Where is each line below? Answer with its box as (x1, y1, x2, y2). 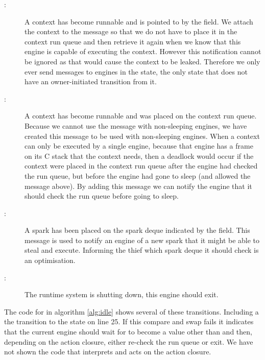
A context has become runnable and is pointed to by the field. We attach (25, 16, 253, 27)
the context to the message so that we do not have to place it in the (25, 26, 237, 37)
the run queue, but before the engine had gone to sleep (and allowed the (25, 170, 251, 181)
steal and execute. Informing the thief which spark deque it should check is (25, 245, 259, 255)
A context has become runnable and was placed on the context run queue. (25, 110, 257, 121)
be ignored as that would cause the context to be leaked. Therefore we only (25, 56, 260, 66)
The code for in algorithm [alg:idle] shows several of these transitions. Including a (4, 306, 259, 317)
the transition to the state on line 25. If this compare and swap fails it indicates (4, 316, 254, 327)
